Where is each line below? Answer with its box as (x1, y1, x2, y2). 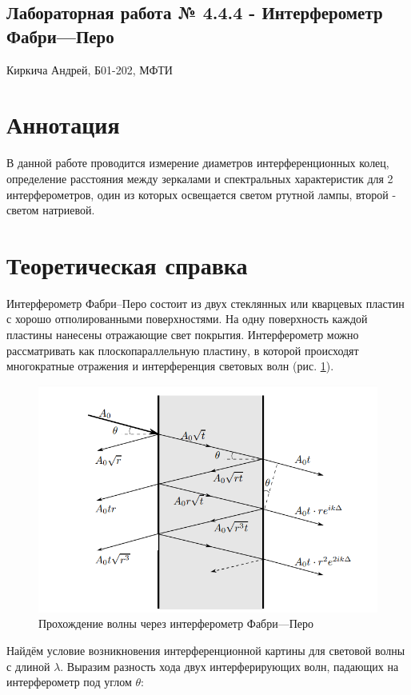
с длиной (6, 657, 50, 674)
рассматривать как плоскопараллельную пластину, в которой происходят (6, 342, 359, 358)
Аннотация (6, 108, 120, 141)
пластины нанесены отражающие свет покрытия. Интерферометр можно (6, 326, 359, 342)
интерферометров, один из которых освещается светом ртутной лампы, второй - (6, 186, 397, 202)
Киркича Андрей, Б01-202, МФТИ (6, 61, 173, 78)
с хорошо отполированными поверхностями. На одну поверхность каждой (6, 310, 368, 327)
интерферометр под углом (6, 673, 132, 690)
